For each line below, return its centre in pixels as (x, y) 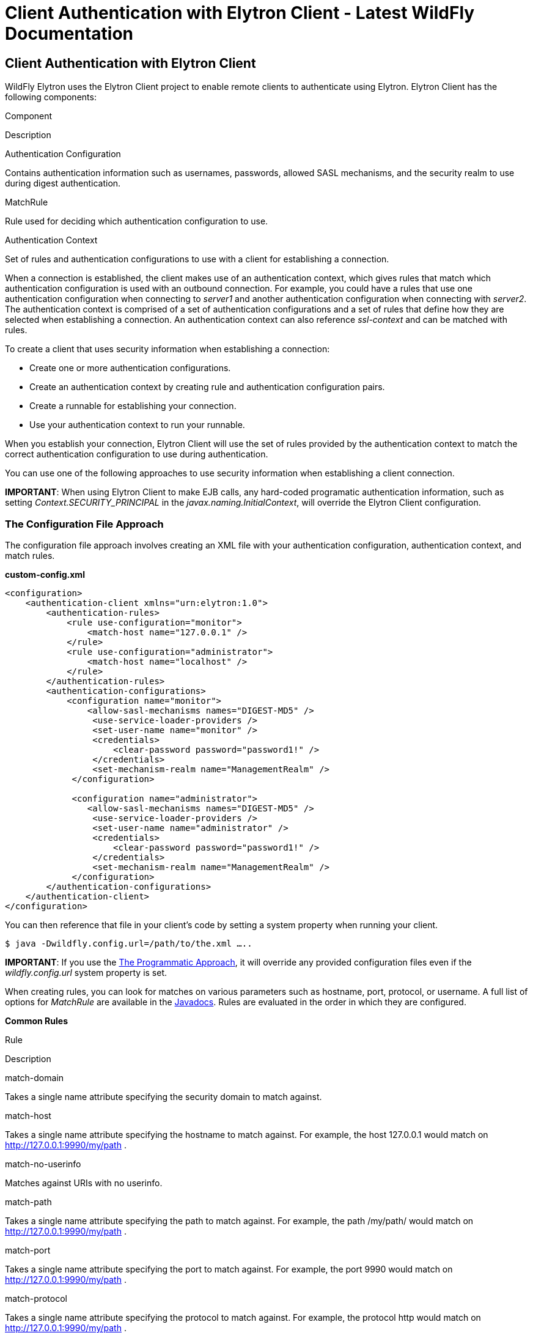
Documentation (69, 34)
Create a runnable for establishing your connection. (133, 406)
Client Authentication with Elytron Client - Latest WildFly (240, 13)
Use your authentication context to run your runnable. (137, 425)
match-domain (35, 1077)
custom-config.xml (45, 574)
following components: (51, 97)
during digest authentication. (63, 183)
